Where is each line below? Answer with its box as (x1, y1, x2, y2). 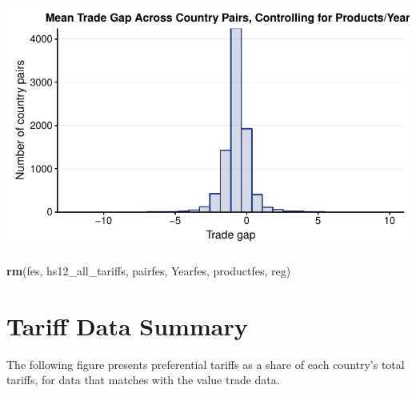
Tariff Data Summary (6, 309, 248, 342)
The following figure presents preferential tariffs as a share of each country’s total (6, 355, 405, 372)
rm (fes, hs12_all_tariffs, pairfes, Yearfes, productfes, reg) (6, 262, 291, 279)
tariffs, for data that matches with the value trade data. (6, 371, 280, 388)
